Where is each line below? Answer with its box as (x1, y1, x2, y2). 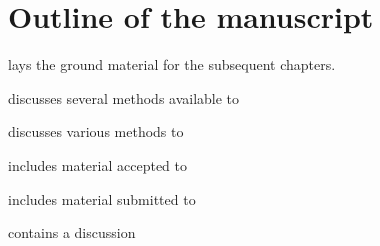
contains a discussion (8, 222, 136, 243)
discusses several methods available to (8, 87, 240, 108)
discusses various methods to (8, 121, 184, 142)
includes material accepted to (8, 154, 187, 175)
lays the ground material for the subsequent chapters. (8, 54, 336, 75)
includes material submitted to (8, 188, 196, 209)
